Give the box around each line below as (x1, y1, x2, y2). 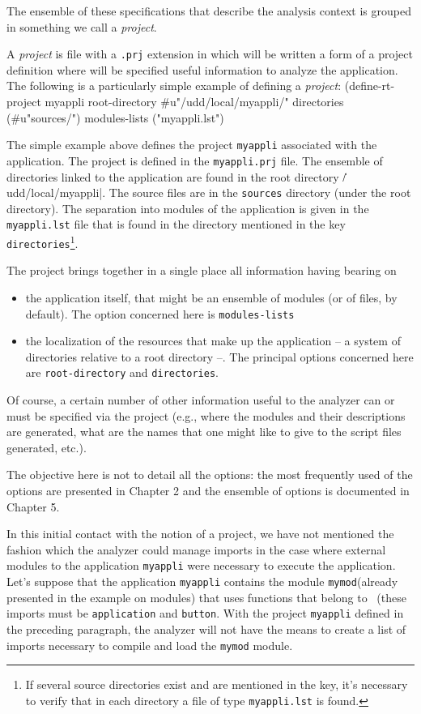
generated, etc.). (6, 438, 87, 455)
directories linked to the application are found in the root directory (6, 168, 339, 185)
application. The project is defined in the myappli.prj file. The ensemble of (6, 152, 383, 169)
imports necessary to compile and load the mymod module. (6, 636, 293, 653)
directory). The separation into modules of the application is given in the (6, 199, 369, 216)
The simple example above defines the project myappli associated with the (6, 136, 377, 153)
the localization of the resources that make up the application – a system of (25, 332, 401, 349)
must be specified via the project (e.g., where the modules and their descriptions (6, 407, 406, 424)
